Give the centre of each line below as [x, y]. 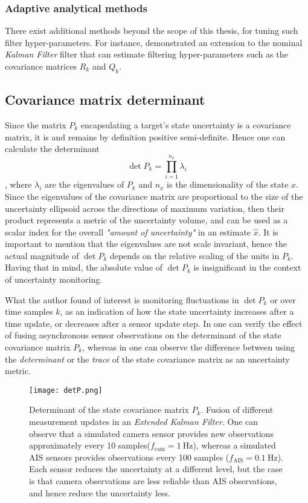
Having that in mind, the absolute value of [84, 267]
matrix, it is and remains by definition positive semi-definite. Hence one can [145, 136]
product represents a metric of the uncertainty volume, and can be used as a [146, 220]
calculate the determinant [52, 149]
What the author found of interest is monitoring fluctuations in [122, 299]
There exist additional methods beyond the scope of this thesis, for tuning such [152, 31]
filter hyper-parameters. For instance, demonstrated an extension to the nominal [154, 42]
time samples [29, 311]
